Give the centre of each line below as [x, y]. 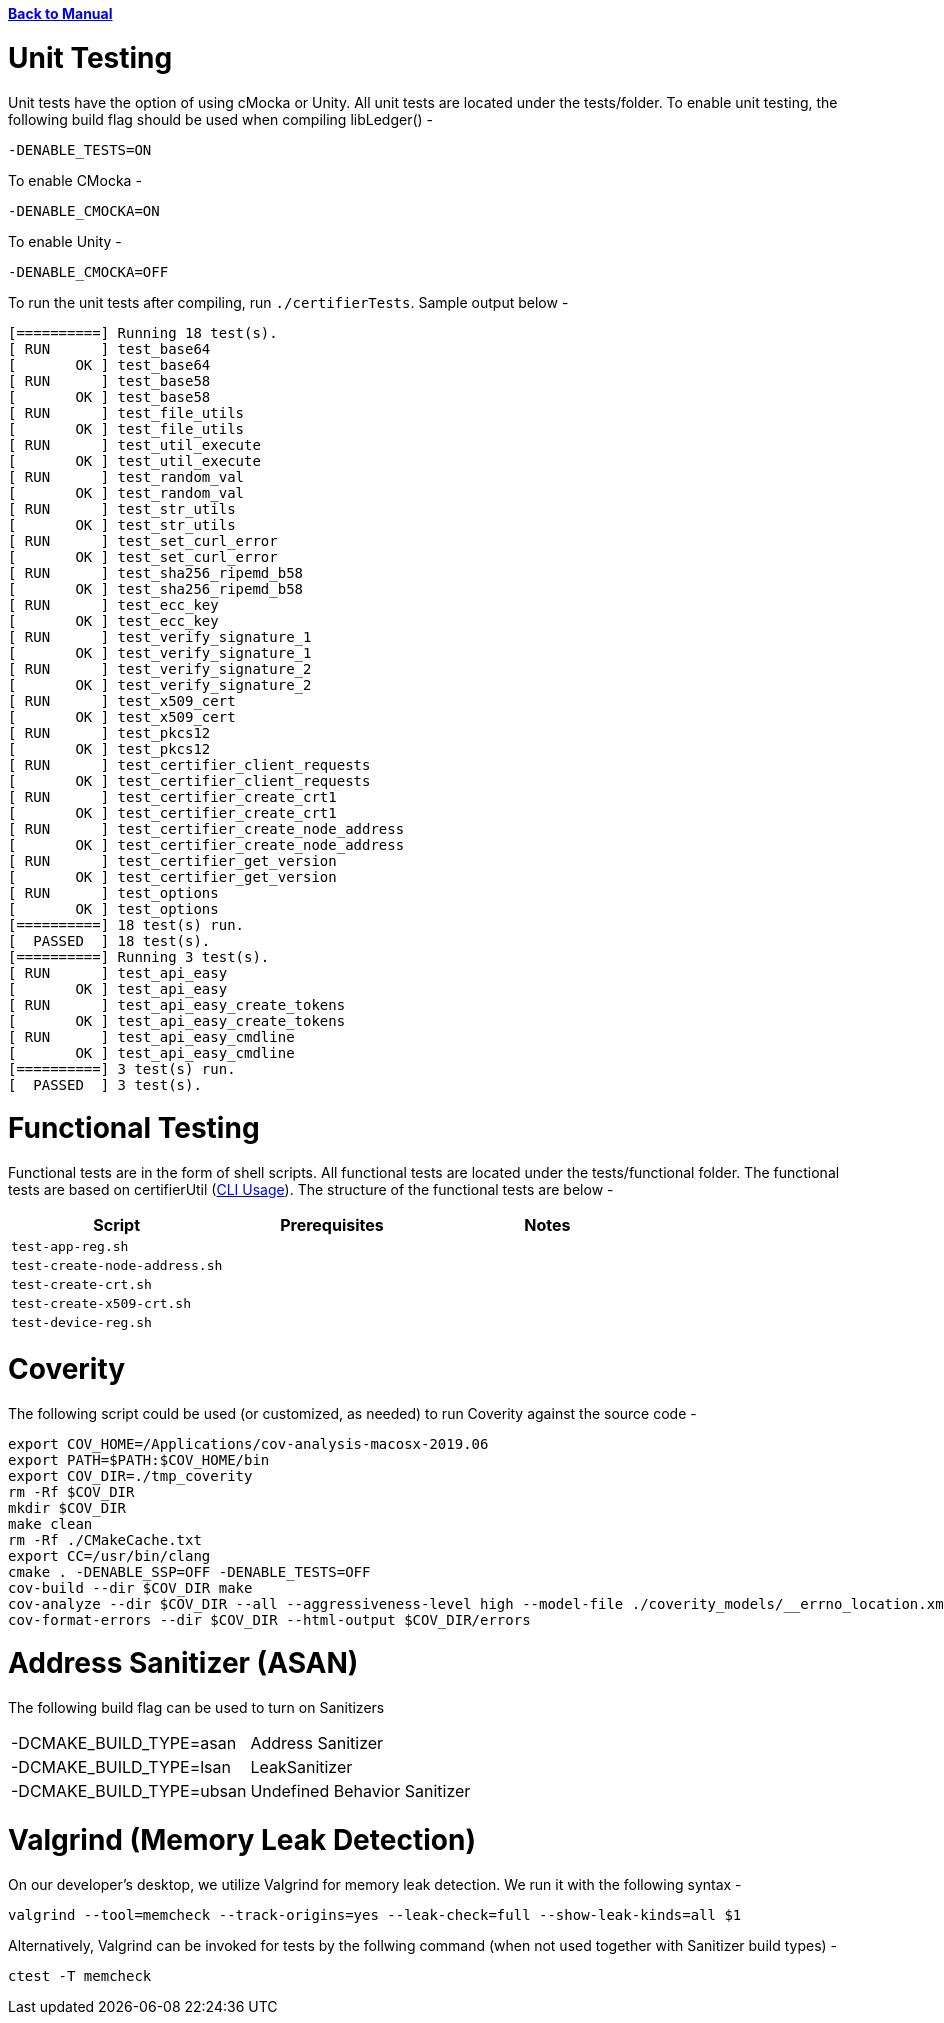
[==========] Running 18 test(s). [143, 332]
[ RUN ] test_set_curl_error [143, 540]
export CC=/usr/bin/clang [109, 1555]
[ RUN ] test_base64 [109, 348]
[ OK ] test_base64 [109, 364]
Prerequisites [332, 1225]
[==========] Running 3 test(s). [139, 956]
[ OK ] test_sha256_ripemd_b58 [156, 588]
